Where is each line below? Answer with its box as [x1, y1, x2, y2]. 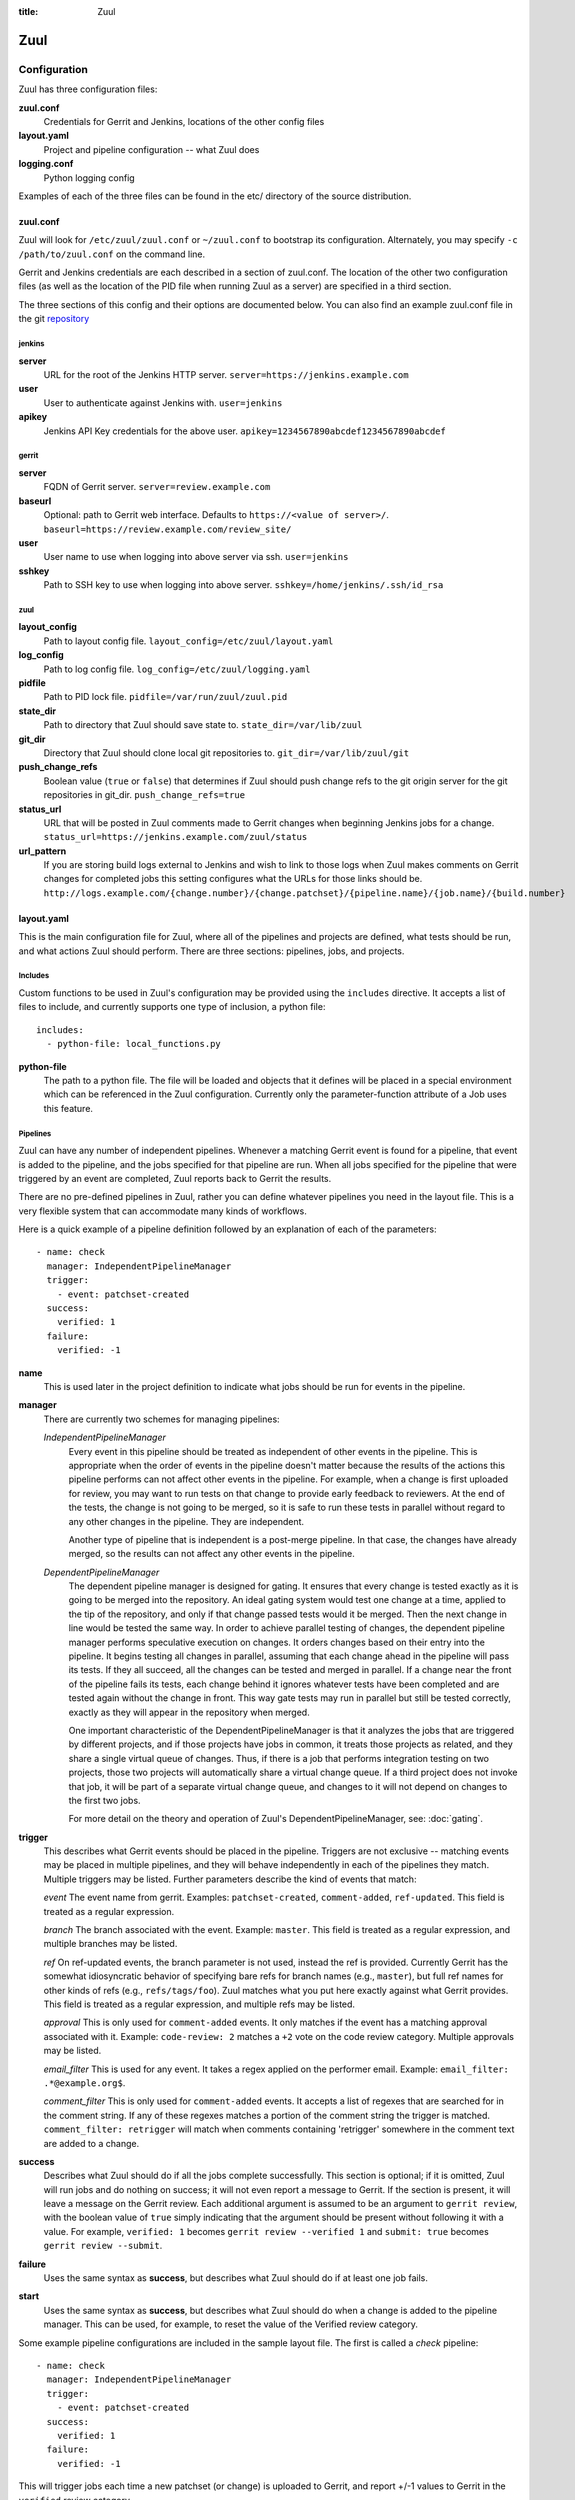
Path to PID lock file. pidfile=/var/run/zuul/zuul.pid [43, 691, 288, 703]
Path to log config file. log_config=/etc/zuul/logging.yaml [43, 663, 311, 675]
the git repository [18, 313, 90, 325]
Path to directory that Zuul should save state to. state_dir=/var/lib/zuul [43, 719, 363, 731]
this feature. [43, 1102, 94, 1114]
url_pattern [18, 845, 67, 857]
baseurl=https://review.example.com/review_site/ [43, 523, 292, 535]
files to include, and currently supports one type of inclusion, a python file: [18, 1001, 326, 1013]
